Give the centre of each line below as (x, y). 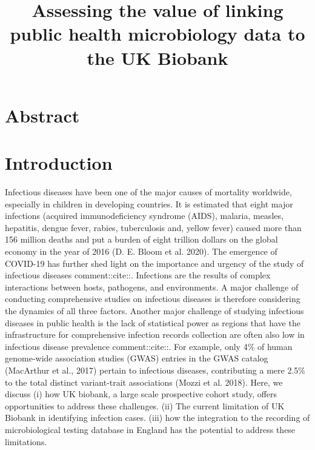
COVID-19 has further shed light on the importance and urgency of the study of (154, 263)
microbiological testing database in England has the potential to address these (150, 429)
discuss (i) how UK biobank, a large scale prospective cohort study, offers (141, 394)
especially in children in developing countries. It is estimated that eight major (149, 203)
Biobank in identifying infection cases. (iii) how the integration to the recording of (157, 418)
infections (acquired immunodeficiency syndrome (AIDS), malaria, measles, (144, 216)
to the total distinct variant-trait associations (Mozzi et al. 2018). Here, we (144, 382)
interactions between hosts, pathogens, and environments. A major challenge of (152, 287)
